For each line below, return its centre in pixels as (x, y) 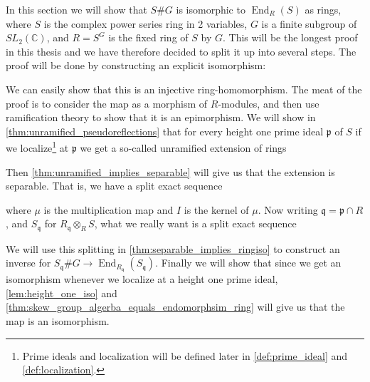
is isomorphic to (211, 9)
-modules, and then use (269, 103)
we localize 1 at (37, 146)
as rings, (323, 9)
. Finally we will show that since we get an (248, 263)
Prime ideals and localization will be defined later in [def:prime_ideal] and (185, 355)
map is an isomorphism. (58, 321)
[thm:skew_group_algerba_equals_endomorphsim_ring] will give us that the (175, 307)
